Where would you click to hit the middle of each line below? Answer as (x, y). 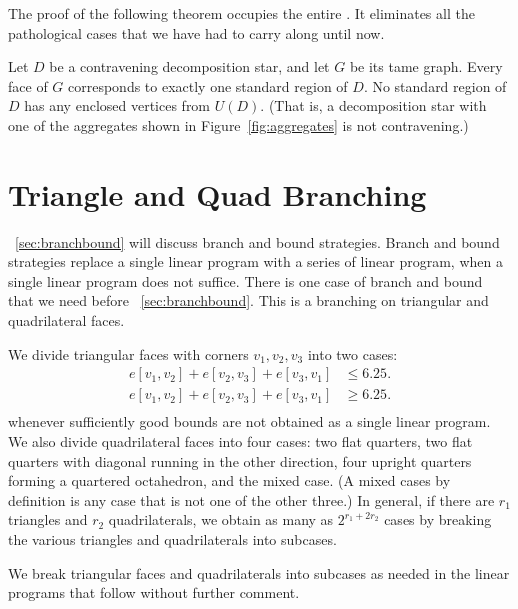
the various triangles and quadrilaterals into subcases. (172, 538)
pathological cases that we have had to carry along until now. (196, 32)
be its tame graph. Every (426, 66)
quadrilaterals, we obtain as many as (221, 519)
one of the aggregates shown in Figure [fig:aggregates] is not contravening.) (238, 124)
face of (28, 85)
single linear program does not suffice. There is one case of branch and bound (245, 280)
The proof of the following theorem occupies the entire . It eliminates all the (241, 13)
